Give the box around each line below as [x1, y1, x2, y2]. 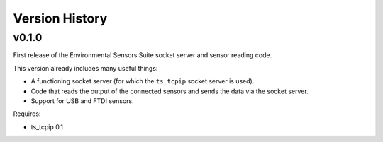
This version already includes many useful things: [13, 64, 158, 72]
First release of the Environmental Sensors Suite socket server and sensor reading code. [13, 51, 272, 59]
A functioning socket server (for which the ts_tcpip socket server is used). [30, 77, 255, 85]
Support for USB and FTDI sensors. [30, 96, 134, 105]
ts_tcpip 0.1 [30, 122, 64, 131]
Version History [13, 11, 108, 26]
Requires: [13, 110, 41, 118]
